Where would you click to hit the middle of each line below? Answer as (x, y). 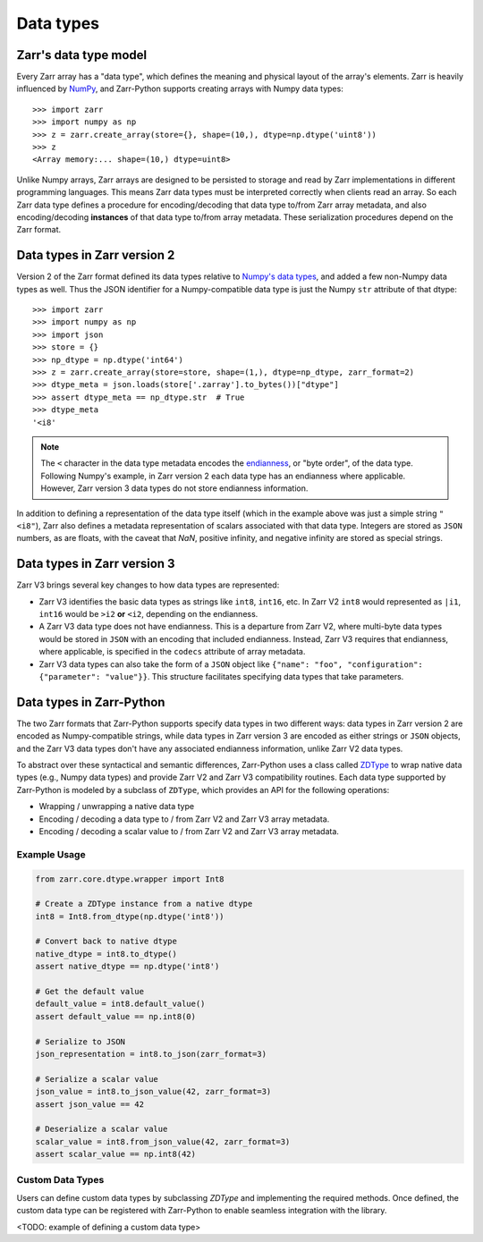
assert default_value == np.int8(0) (116, 1016)
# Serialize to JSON (80, 1041)
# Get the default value (90, 992)
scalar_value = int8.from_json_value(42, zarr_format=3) (163, 1141)
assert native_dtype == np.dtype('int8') (127, 967)
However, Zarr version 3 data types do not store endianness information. (174, 488)
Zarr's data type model (82, 55)
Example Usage (51, 854)
